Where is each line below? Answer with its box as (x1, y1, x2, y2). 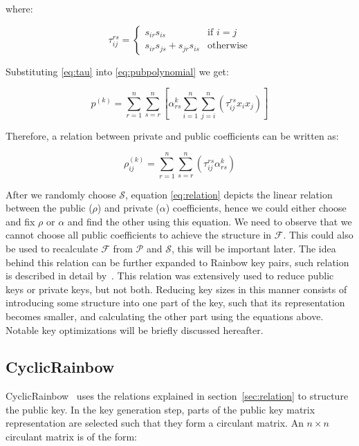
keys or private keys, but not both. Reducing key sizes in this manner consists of (6, 281, 347, 296)
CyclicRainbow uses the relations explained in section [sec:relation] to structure (6, 389, 349, 403)
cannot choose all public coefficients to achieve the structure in (6, 227, 272, 242)
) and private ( (97, 201, 160, 215)
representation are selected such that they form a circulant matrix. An (6, 416, 304, 430)
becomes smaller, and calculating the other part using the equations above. (6, 308, 324, 323)
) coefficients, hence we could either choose (165, 201, 347, 215)
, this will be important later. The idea (171, 241, 336, 255)
